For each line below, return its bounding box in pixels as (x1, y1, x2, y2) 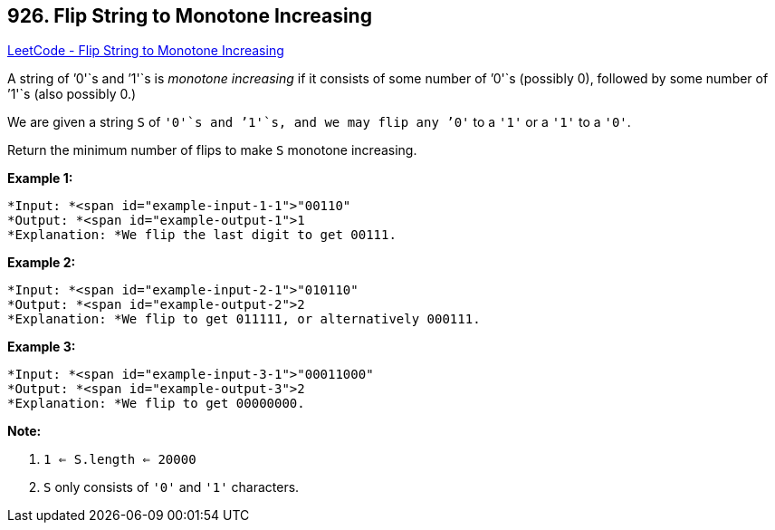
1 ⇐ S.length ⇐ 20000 (43, 452, 196, 467)
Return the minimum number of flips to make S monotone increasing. (7, 142, 417, 159)
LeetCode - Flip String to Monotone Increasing (7, 43, 284, 59)
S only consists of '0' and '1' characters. (43, 479, 300, 496)
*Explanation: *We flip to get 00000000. (7, 396, 305, 411)
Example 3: (7, 339, 76, 355)
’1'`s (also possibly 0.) (7, 86, 137, 102)
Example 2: (7, 255, 76, 271)
